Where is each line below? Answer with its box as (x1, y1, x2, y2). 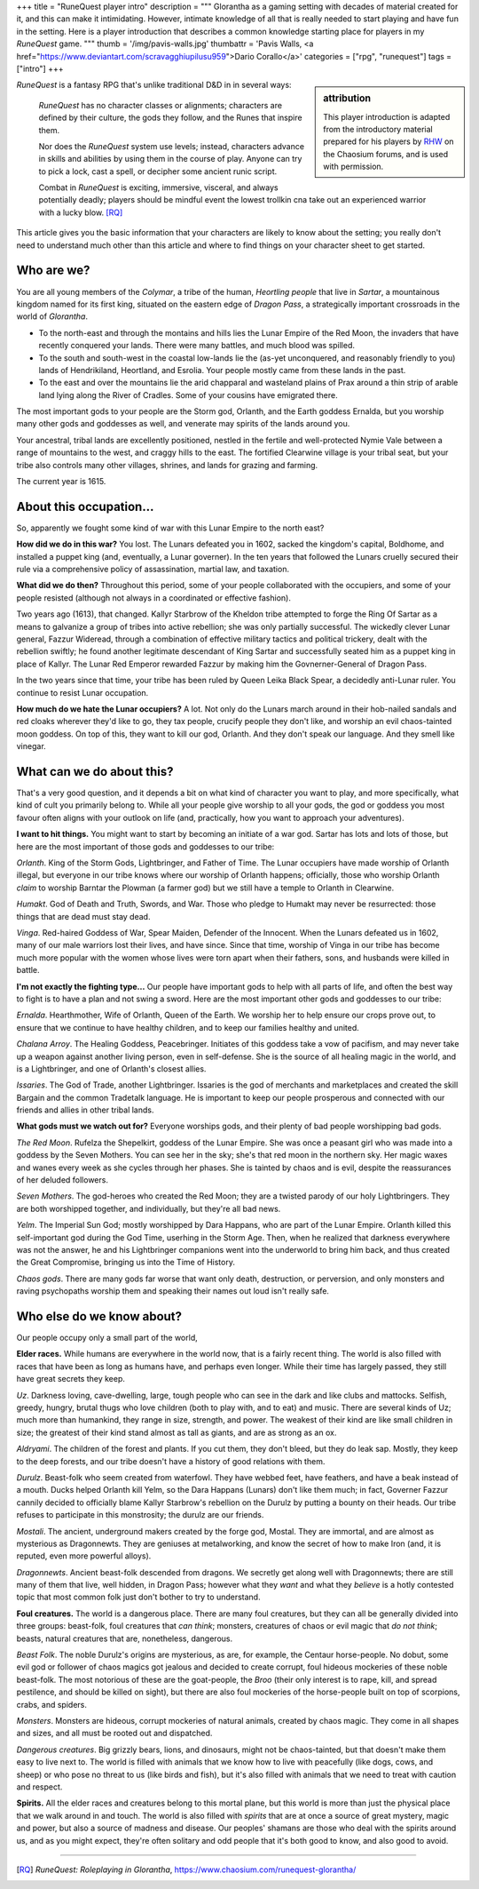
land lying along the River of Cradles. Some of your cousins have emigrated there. (38, 389, 338, 400)
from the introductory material (323, 124, 434, 134)
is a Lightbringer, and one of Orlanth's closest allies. (16, 1063, 207, 1074)
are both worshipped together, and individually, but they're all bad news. (16, 1203, 281, 1214)
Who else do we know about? (16, 1309, 182, 1324)
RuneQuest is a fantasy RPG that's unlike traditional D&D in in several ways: (16, 80, 292, 91)
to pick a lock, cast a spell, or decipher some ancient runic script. (38, 165, 278, 177)
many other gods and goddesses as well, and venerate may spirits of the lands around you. (16, 418, 350, 429)
